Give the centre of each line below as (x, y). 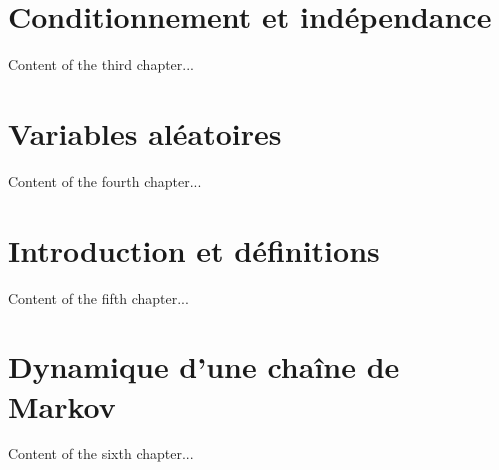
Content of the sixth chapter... (101, 453)
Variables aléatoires (145, 132)
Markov (62, 405)
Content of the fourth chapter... (105, 180)
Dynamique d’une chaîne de (204, 366)
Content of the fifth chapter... (98, 297)
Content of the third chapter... (101, 64)
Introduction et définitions (194, 249)
